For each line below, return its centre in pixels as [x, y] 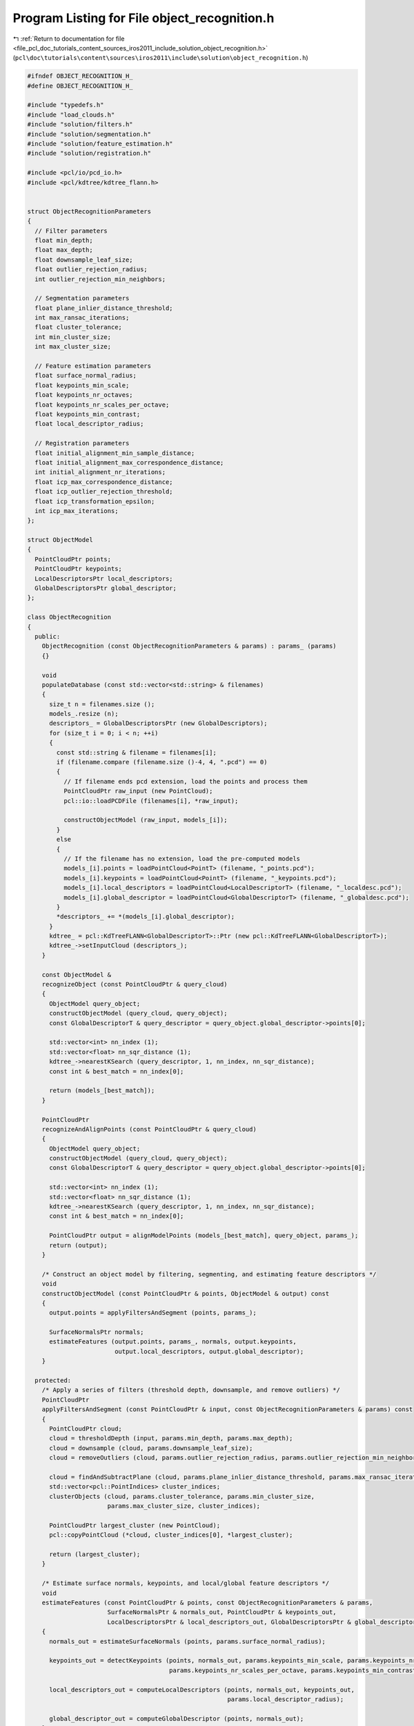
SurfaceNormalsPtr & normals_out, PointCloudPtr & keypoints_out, [222, 1612]
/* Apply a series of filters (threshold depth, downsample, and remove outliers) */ [191, 1390]
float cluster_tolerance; [78, 327]
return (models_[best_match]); [102, 1090]
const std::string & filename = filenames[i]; [136, 752]
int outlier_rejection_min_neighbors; [100, 279]
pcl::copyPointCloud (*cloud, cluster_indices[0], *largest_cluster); [171, 1535]
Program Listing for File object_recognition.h [144, 18]
